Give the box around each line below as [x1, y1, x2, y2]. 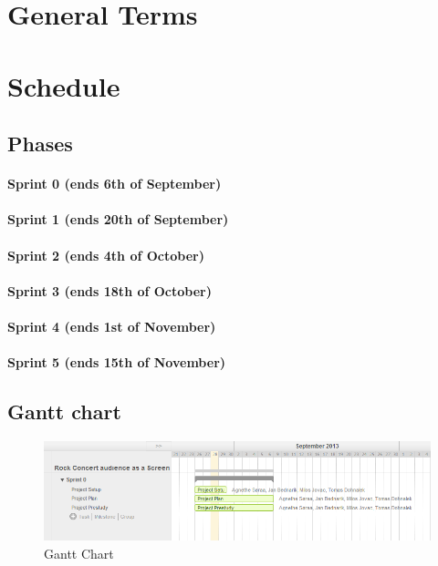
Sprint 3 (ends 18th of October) [7, 281, 212, 300]
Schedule [7, 67, 120, 104]
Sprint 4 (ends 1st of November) [7, 316, 216, 335]
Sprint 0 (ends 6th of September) [7, 174, 222, 193]
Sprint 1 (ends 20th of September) [7, 210, 229, 229]
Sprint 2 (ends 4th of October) [7, 245, 204, 264]
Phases [7, 129, 73, 158]
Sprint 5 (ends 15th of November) [7, 353, 226, 372]
